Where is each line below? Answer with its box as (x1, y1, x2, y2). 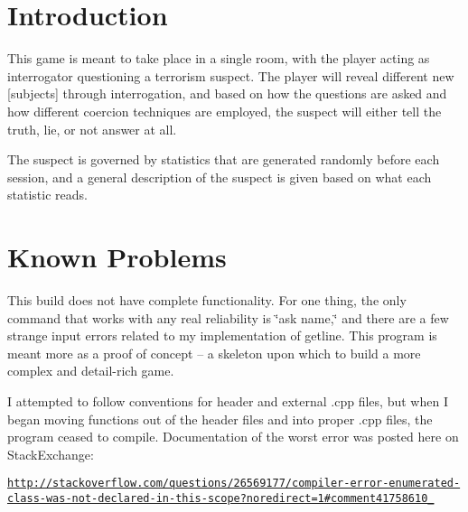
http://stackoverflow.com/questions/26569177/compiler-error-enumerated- (7, 477, 461, 490)
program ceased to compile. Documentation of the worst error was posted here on (7, 427, 459, 446)
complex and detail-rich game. (7, 361, 174, 380)
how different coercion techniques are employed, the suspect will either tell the (7, 101, 442, 120)
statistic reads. (7, 185, 88, 204)
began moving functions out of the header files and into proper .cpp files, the (7, 409, 433, 428)
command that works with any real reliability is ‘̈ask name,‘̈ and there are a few (7, 308, 449, 327)
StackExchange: (7, 444, 94, 463)
